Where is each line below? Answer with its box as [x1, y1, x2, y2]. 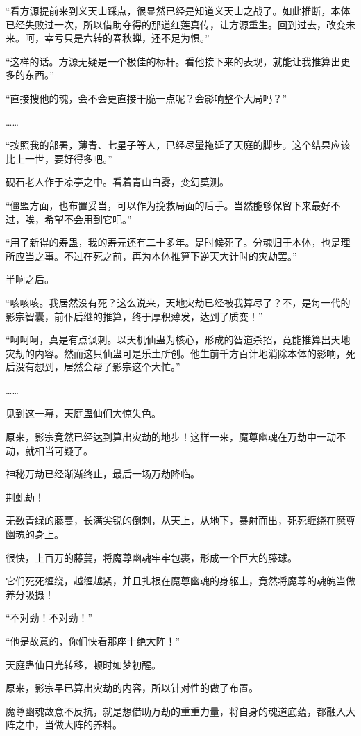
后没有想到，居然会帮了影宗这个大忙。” [6, 359, 180, 374]
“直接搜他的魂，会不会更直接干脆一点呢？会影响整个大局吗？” [6, 90, 287, 105]
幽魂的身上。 [6, 527, 64, 541]
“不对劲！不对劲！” [6, 610, 93, 625]
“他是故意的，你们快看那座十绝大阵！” [6, 634, 180, 648]
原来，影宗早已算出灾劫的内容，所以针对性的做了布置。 [6, 680, 258, 695]
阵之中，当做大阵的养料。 [6, 717, 122, 732]
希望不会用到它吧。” [44, 211, 132, 226]
